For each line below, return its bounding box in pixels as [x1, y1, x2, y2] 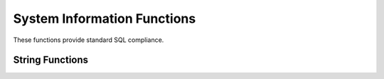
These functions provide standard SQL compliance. [13, 36, 164, 44]
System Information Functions [13, 11, 196, 26]
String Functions [13, 54, 89, 66]
